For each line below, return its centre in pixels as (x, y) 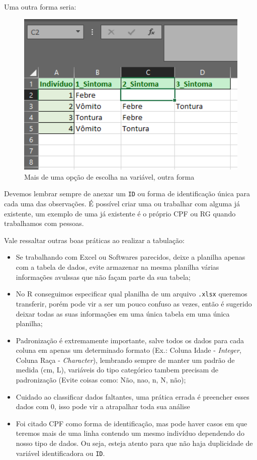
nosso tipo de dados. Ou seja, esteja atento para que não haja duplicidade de (134, 443)
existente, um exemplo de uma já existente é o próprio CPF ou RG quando (120, 213)
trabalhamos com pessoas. (44, 223)
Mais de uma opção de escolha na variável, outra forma (109, 176)
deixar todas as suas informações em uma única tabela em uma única (123, 313)
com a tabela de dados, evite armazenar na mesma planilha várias (117, 267)
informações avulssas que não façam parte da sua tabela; (103, 277)
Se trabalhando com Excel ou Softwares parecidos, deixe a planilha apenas (131, 257)
